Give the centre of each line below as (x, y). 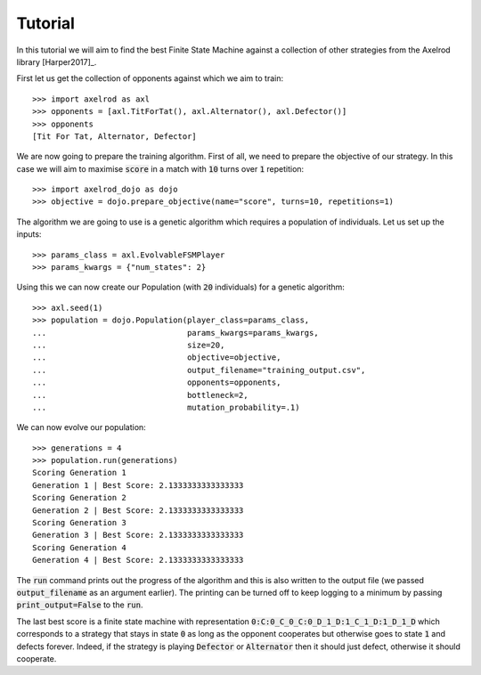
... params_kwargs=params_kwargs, (176, 333)
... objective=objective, (157, 358)
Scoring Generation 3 (79, 523)
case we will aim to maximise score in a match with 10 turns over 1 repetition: (160, 168)
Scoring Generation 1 (79, 473)
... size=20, (129, 345)
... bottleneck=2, (140, 395)
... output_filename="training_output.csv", (199, 370)
